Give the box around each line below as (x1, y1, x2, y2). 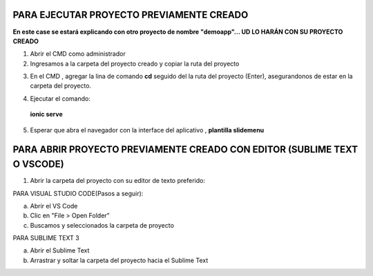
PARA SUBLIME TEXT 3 (12, 234, 79, 242)
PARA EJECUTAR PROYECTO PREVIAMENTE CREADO (12, 9, 249, 21)
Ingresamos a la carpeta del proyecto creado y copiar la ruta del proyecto (30, 59, 240, 68)
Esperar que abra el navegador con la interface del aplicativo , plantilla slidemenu (30, 126, 265, 134)
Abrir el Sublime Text (30, 246, 90, 255)
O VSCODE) (12, 159, 65, 170)
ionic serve (30, 110, 64, 119)
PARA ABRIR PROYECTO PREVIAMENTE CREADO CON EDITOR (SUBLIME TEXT (12, 144, 358, 155)
